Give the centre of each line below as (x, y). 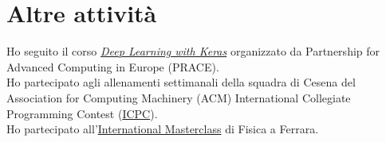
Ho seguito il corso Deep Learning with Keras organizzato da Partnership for (193, 51)
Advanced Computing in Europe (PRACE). (113, 66)
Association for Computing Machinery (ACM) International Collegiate (179, 97)
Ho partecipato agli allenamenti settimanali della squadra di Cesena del (181, 82)
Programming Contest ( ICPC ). (82, 113)
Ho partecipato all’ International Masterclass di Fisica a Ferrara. (163, 129)
